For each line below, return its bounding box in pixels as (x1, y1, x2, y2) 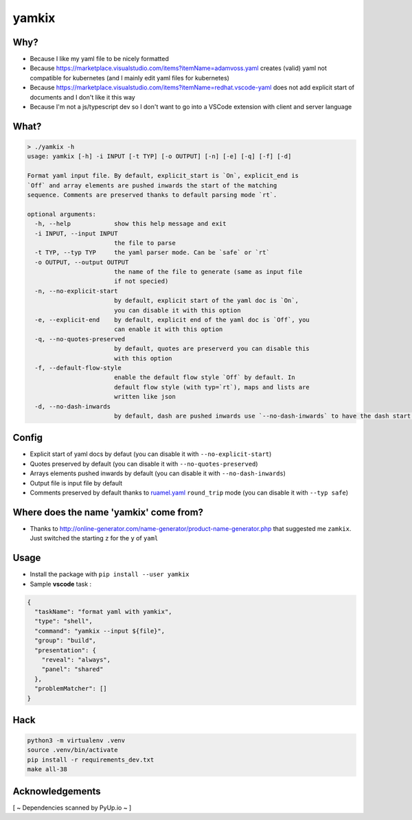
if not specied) (113, 277, 169, 285)
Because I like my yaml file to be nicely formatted (30, 55, 170, 63)
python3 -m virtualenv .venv (27, 737, 126, 744)
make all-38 (27, 766, 68, 773)
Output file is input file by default (30, 479, 123, 487)
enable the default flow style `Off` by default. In (113, 374, 295, 381)
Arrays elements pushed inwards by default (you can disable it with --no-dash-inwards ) (30, 469, 286, 477)
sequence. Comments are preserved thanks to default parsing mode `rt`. (27, 191, 277, 198)
